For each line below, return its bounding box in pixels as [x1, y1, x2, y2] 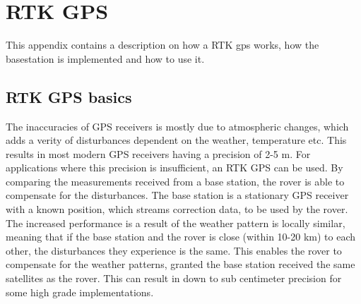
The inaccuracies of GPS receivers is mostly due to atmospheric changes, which [6, 118, 349, 133]
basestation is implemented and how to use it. [6, 51, 205, 66]
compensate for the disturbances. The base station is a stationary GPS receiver [6, 188, 349, 202]
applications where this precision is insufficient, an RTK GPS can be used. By [6, 160, 343, 175]
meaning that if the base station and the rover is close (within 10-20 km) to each [6, 229, 356, 244]
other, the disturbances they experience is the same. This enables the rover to [6, 243, 342, 257]
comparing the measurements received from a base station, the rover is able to [6, 174, 345, 188]
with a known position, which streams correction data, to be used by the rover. [6, 202, 348, 217]
